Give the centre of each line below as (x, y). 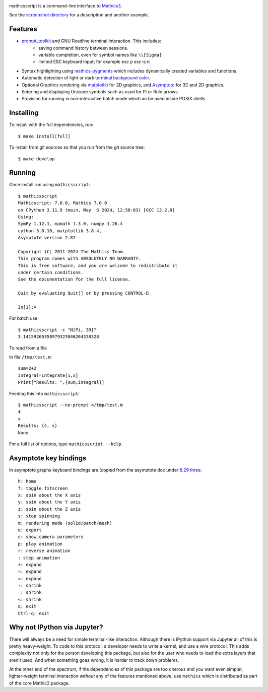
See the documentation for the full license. (74, 279)
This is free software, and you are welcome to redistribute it (98, 265)
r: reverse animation (44, 551)
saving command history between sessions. (83, 48)
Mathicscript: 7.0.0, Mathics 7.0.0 (63, 203)
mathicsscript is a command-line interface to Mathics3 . (66, 6)
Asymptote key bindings (48, 458)
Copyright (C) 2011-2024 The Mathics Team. (72, 251)
